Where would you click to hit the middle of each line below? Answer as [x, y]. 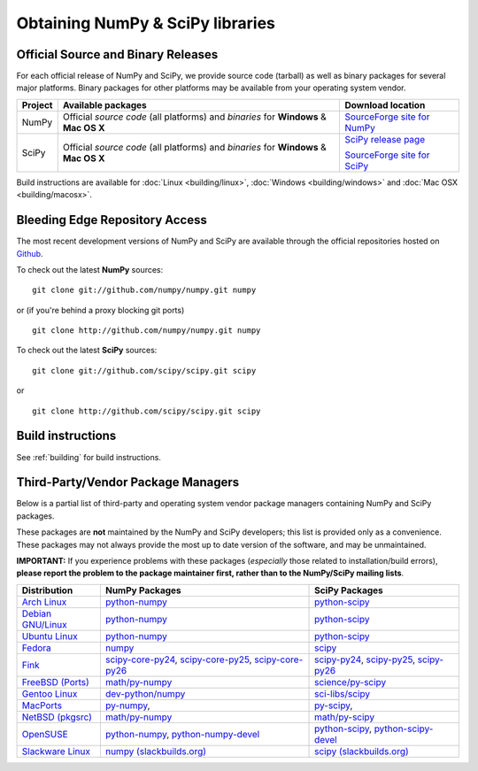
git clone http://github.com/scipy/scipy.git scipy [146, 411]
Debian [37, 613]
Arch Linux [44, 602]
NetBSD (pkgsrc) [57, 717]
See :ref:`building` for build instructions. [89, 457]
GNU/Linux [45, 624]
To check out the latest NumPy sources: [90, 269]
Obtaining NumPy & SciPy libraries [146, 23]
